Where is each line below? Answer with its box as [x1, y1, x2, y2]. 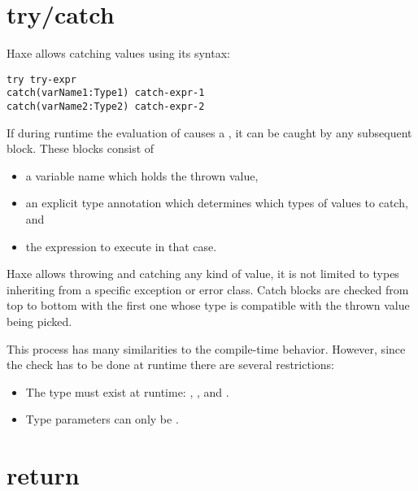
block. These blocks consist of [7, 140, 155, 157]
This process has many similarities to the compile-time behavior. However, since [7, 340, 406, 357]
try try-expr [7, 73, 76, 85]
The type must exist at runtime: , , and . [25, 383, 229, 400]
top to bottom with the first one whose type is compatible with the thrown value [7, 297, 410, 314]
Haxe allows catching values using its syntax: [7, 45, 230, 62]
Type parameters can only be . [25, 411, 179, 428]
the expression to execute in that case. [25, 237, 217, 254]
